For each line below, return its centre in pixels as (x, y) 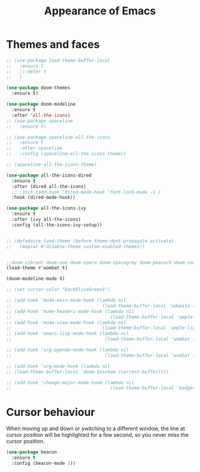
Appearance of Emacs (100, 11)
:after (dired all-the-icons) (49, 186)
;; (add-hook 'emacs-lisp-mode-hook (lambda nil (68, 334)
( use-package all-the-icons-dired (49, 175)
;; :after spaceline (34, 148)
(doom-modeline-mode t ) (36, 279)
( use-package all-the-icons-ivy (46, 208)
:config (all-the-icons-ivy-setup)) (57, 225)
